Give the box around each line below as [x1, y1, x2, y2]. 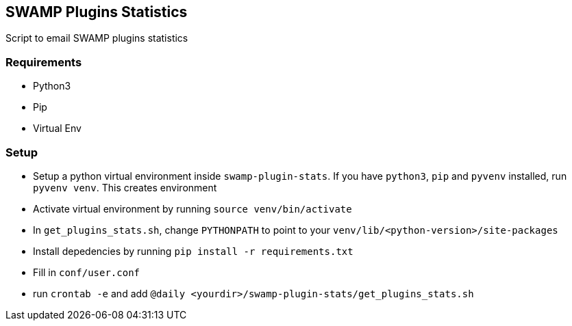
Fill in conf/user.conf [33, 266, 140, 278]
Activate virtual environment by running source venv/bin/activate [33, 202, 352, 215]
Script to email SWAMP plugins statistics [5, 32, 188, 44]
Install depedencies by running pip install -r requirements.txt [33, 245, 353, 257]
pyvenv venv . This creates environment [33, 181, 217, 193]
